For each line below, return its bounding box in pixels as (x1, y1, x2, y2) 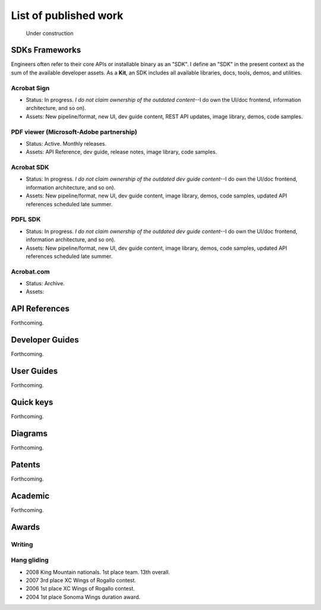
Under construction (26, 30, 74, 37)
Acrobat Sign (11, 84, 50, 92)
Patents (11, 460, 40, 470)
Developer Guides (11, 335, 79, 345)
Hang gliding (11, 556, 49, 564)
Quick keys (11, 397, 53, 407)
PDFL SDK (11, 215, 41, 224)
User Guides (11, 366, 58, 376)
